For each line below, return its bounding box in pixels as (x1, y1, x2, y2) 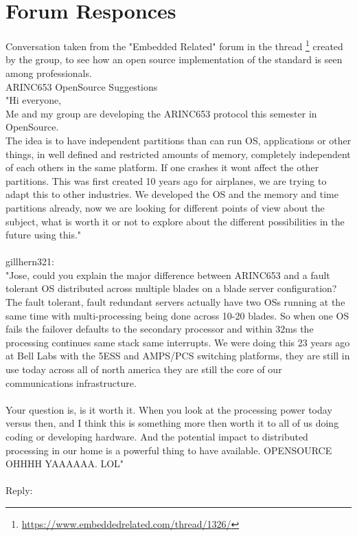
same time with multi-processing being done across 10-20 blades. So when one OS (5, 308, 349, 322)
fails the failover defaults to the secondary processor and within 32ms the (5, 322, 314, 336)
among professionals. (5, 65, 92, 80)
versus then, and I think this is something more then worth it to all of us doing (5, 416, 339, 430)
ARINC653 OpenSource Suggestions (5, 79, 158, 93)
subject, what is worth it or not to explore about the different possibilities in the (5, 214, 345, 228)
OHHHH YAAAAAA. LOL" (5, 456, 124, 471)
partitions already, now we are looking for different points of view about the (5, 200, 325, 214)
